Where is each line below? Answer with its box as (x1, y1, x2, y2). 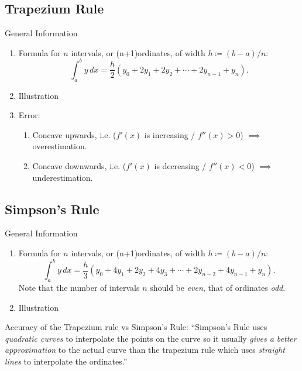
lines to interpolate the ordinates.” (5, 355, 128, 367)
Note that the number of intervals (18, 281, 140, 293)
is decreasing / (154, 160, 207, 172)
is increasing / (144, 128, 195, 140)
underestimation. (32, 171, 93, 183)
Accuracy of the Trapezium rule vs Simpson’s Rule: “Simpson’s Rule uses (5, 321, 267, 333)
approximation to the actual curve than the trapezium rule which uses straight (5, 343, 285, 356)
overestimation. (32, 140, 87, 152)
